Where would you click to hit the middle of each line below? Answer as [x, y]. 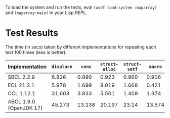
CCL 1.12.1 [22, 93]
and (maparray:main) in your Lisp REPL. [46, 13]
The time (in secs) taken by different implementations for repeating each [81, 47]
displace [62, 67]
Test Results [32, 33]
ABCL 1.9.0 [22, 101]
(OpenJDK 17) [25, 108]
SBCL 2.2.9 [22, 77]
